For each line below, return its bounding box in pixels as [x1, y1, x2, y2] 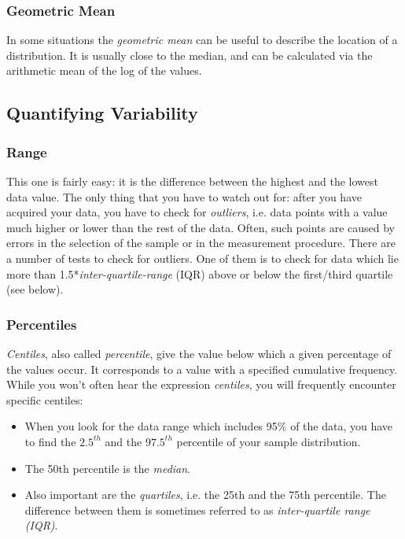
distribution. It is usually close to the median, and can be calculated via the [6, 46, 373, 63]
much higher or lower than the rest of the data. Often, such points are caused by [6, 219, 395, 235]
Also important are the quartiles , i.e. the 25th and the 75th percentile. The [24, 486, 386, 503]
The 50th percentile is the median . [24, 460, 191, 476]
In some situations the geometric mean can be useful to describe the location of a [6, 31, 398, 48]
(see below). [6, 281, 64, 297]
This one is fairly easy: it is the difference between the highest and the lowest [6, 173, 378, 189]
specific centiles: [6, 391, 83, 408]
